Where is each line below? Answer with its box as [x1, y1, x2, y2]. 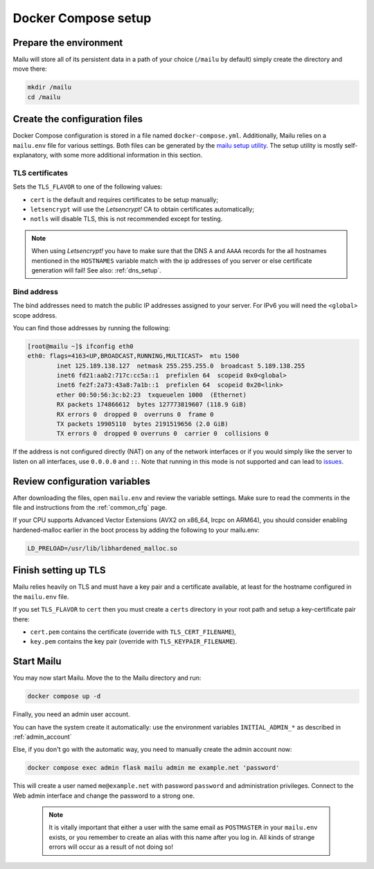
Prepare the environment [12, 37, 123, 49]
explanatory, [12, 151, 48, 160]
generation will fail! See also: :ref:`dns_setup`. [31, 266, 162, 274]
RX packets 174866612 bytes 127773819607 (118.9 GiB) [56, 401, 247, 408]
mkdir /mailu [27, 83, 72, 92]
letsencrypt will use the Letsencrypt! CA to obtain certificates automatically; [30, 205, 255, 214]
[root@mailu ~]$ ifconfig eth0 [27, 342, 134, 350]
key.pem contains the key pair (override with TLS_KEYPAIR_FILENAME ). [30, 637, 238, 646]
